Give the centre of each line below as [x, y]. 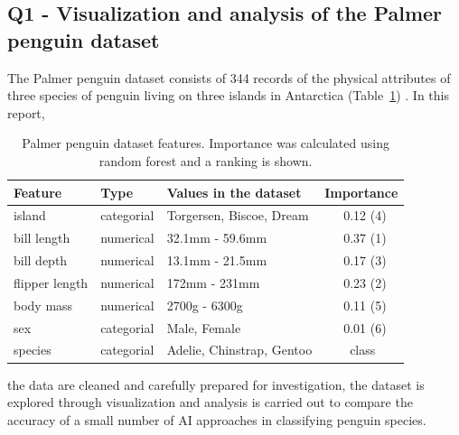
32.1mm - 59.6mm [217, 238]
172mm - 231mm [213, 282]
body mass [43, 305]
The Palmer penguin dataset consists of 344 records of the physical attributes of [229, 77]
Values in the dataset [234, 192]
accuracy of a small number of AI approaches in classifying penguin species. [217, 419]
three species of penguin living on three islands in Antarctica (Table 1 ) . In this [228, 95]
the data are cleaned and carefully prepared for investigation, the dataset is [216, 384]
